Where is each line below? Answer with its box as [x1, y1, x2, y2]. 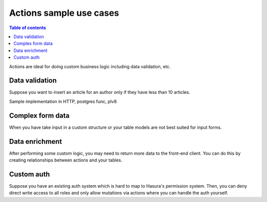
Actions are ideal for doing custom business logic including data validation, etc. [9, 63, 171, 69]
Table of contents [9, 25, 46, 31]
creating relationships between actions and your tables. [9, 157, 123, 163]
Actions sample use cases [9, 7, 120, 18]
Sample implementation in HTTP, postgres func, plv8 [9, 98, 117, 104]
